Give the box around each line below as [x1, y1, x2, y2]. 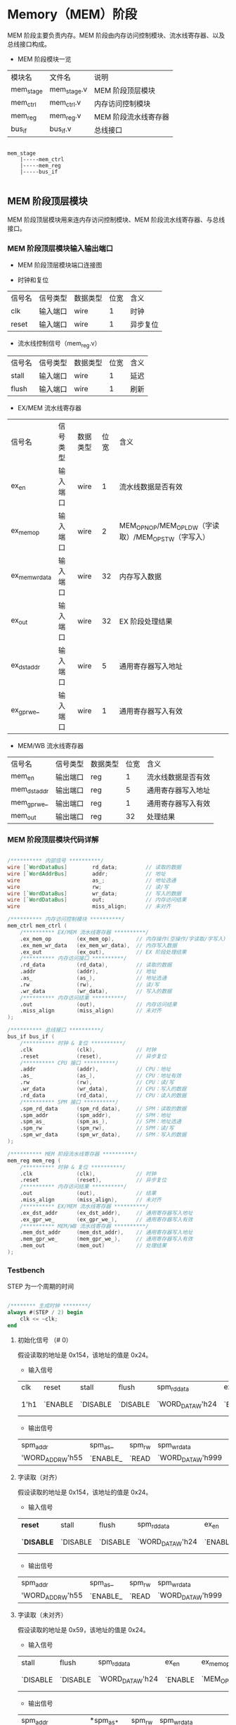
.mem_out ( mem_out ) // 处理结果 [20, 1242, 167, 1249]
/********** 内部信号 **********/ [7, 857, 104, 864]
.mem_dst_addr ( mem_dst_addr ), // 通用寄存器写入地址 [20, 1229, 193, 1236]
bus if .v [49, 124, 72, 135]
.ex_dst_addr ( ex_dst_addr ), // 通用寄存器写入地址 [20, 1209, 193, 1216]
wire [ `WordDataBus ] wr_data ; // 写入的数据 [7, 890, 181, 897]
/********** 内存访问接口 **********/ [20, 955, 127, 962]
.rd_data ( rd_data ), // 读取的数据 [20, 961, 172, 968]
